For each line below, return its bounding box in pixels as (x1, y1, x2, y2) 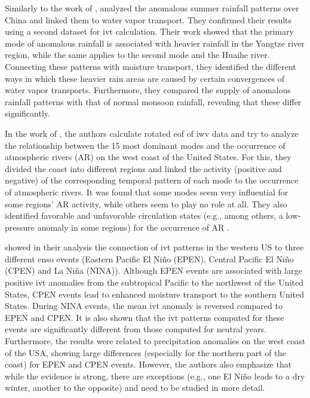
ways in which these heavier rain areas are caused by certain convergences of (5, 72, 284, 84)
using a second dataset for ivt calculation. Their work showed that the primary (5, 25, 294, 38)
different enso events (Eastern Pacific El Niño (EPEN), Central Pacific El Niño (5, 252, 294, 265)
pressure (5, 221, 35, 233)
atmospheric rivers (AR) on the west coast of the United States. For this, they (5, 151, 291, 163)
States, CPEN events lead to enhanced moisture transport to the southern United (5, 287, 305, 300)
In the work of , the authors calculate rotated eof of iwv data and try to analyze (5, 127, 299, 139)
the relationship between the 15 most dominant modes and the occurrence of (5, 139, 286, 151)
